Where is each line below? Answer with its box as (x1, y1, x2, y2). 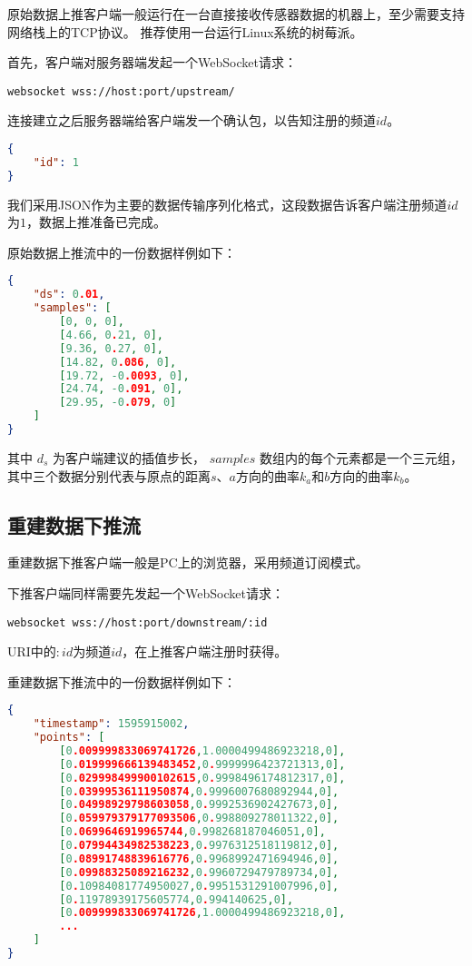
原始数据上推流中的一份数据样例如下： (7, 242, 236, 261)
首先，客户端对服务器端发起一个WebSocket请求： (7, 53, 297, 72)
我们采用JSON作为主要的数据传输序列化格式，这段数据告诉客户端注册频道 (7, 194, 447, 213)
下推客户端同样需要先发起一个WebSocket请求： (7, 583, 284, 602)
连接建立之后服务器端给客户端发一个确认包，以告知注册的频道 (7, 111, 376, 130)
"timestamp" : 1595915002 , (33, 717, 190, 731)
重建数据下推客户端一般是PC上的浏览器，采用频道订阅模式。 (7, 553, 369, 572)
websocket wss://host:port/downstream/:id (7, 616, 268, 629)
